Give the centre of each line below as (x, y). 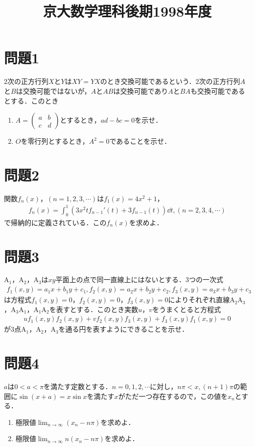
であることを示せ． (140, 141)
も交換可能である (218, 91)
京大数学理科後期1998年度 (127, 11)
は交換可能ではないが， (53, 91)
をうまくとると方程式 (187, 309)
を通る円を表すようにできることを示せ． (124, 329)
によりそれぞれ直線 (199, 300)
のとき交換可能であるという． (148, 81)
